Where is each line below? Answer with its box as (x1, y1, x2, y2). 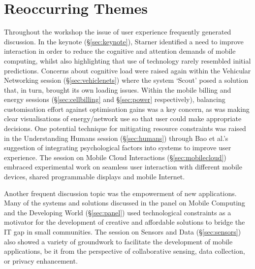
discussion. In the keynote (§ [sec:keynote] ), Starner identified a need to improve (4, 36, 244, 46)
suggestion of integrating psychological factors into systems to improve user (4, 142, 231, 153)
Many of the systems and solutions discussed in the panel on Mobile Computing (4, 198, 245, 208)
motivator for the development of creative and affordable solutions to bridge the (4, 217, 245, 227)
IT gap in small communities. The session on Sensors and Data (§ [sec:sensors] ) (4, 227, 241, 236)
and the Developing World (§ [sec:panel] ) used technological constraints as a (4, 207, 231, 217)
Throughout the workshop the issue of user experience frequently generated (4, 27, 231, 37)
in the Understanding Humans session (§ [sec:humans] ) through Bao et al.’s (4, 133, 228, 143)
